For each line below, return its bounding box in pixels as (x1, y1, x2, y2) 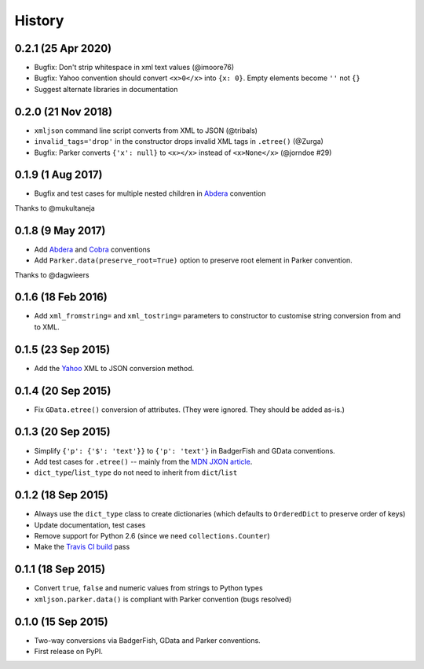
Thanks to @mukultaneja (14, 203, 96, 212)
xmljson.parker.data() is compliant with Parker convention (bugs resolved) (34, 594, 292, 604)
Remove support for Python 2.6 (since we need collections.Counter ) (34, 531, 270, 540)
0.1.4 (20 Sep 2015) (14, 384, 111, 397)
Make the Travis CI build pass (34, 542, 130, 552)
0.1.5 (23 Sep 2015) (14, 343, 111, 356)
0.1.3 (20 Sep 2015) (14, 425, 111, 439)
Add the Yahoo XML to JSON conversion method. (34, 363, 195, 373)
